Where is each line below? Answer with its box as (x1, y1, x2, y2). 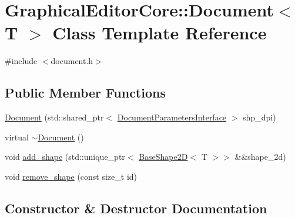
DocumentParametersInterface (117, 111, 227, 123)
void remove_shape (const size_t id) (5, 170, 138, 182)
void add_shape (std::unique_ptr (5, 150, 125, 163)
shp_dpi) (243, 111, 276, 123)
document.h (51, 55, 93, 67)
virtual (5, 130, 29, 143)
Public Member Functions (5, 83, 166, 102)
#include (5, 55, 38, 67)
